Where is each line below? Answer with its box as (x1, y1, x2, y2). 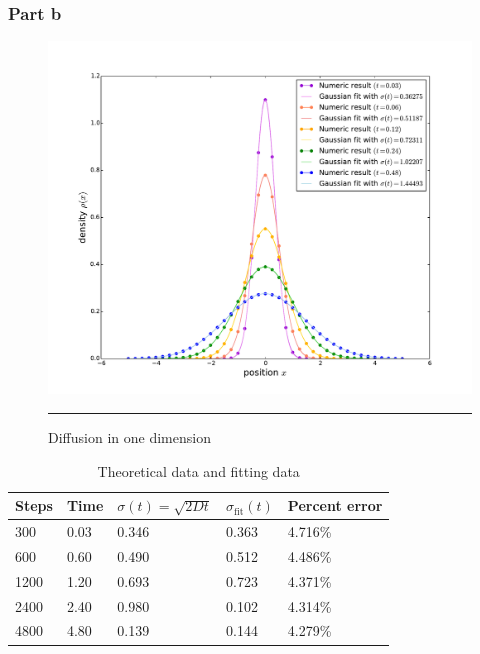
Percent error (287, 495, 383, 516)
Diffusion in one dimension (48, 427, 211, 447)
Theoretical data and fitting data (97, 460, 300, 481)
